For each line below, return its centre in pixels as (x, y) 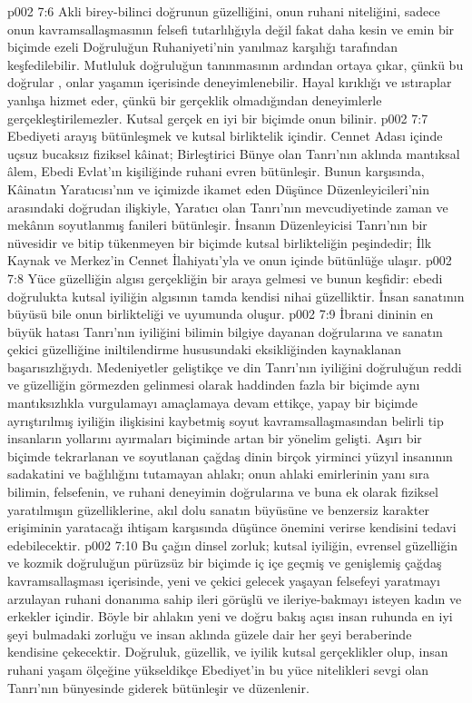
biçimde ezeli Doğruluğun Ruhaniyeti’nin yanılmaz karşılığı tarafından (202, 47)
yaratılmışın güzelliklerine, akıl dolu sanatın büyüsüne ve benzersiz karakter (218, 509)
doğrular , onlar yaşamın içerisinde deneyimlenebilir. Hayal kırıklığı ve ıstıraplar (230, 82)
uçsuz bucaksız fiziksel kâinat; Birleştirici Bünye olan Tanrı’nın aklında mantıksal (234, 153)
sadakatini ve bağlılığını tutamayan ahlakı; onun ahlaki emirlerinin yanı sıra (219, 474)
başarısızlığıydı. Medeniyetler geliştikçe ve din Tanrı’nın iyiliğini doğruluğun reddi (235, 366)
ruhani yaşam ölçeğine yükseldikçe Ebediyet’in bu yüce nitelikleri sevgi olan (218, 669)
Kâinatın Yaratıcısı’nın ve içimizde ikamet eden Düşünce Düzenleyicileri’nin (218, 188)
